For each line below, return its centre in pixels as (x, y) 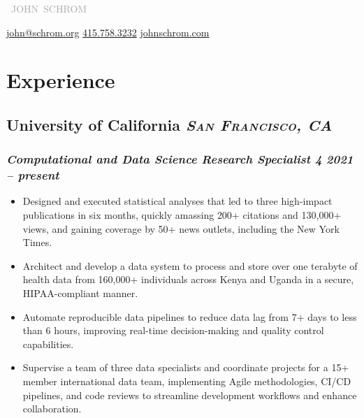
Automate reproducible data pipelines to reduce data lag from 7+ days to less (190, 316)
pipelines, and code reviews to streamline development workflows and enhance (190, 395)
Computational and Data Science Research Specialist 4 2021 (180, 159)
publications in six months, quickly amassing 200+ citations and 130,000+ (182, 215)
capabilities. (48, 344)
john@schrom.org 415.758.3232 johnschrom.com (108, 32)
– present (33, 175)
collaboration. (52, 409)
